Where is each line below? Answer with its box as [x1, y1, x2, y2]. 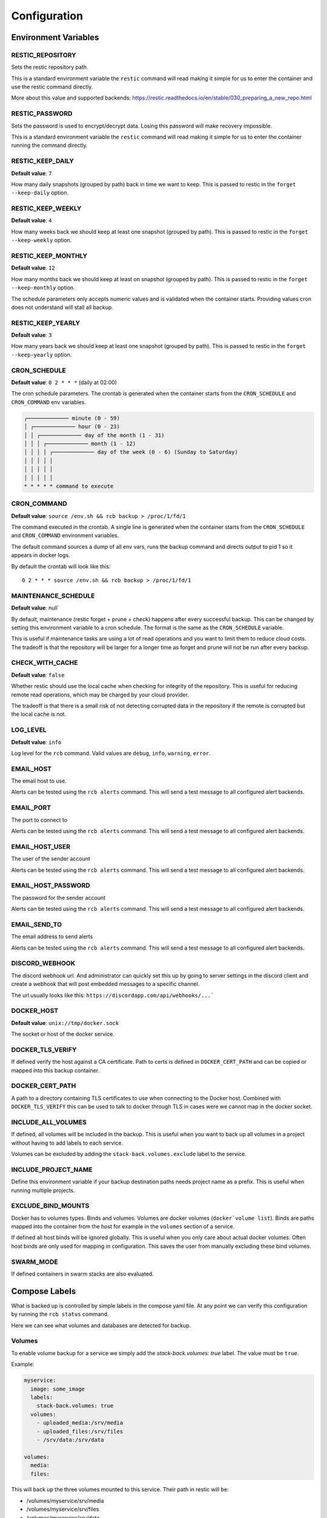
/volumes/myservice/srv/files [26, 1506, 99, 1513]
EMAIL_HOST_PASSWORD [11, 881, 90, 890]
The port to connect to [11, 816, 68, 823]
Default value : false [11, 671, 65, 678]
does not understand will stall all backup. [11, 304, 113, 311]
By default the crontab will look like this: [11, 562, 111, 570]
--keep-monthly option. [11, 284, 75, 291]
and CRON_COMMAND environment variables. [11, 532, 119, 539]
